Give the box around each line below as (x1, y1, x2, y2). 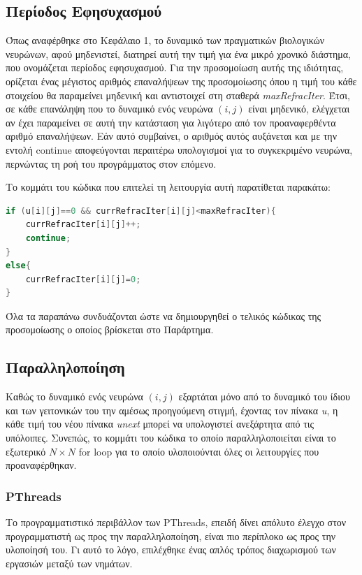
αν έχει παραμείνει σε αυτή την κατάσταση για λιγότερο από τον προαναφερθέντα (6, 115, 336, 129)
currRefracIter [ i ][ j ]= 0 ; (25, 274, 141, 284)
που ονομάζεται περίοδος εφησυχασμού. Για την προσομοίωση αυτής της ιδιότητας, (6, 60, 344, 75)
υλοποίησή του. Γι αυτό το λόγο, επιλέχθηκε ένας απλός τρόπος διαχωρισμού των (6, 542, 336, 557)
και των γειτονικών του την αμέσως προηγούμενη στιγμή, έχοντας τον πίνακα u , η (6, 402, 338, 417)
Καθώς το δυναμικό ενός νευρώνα (6, 389, 143, 404)
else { (6, 261, 31, 271)
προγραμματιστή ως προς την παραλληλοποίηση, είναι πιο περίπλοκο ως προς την (6, 528, 336, 543)
